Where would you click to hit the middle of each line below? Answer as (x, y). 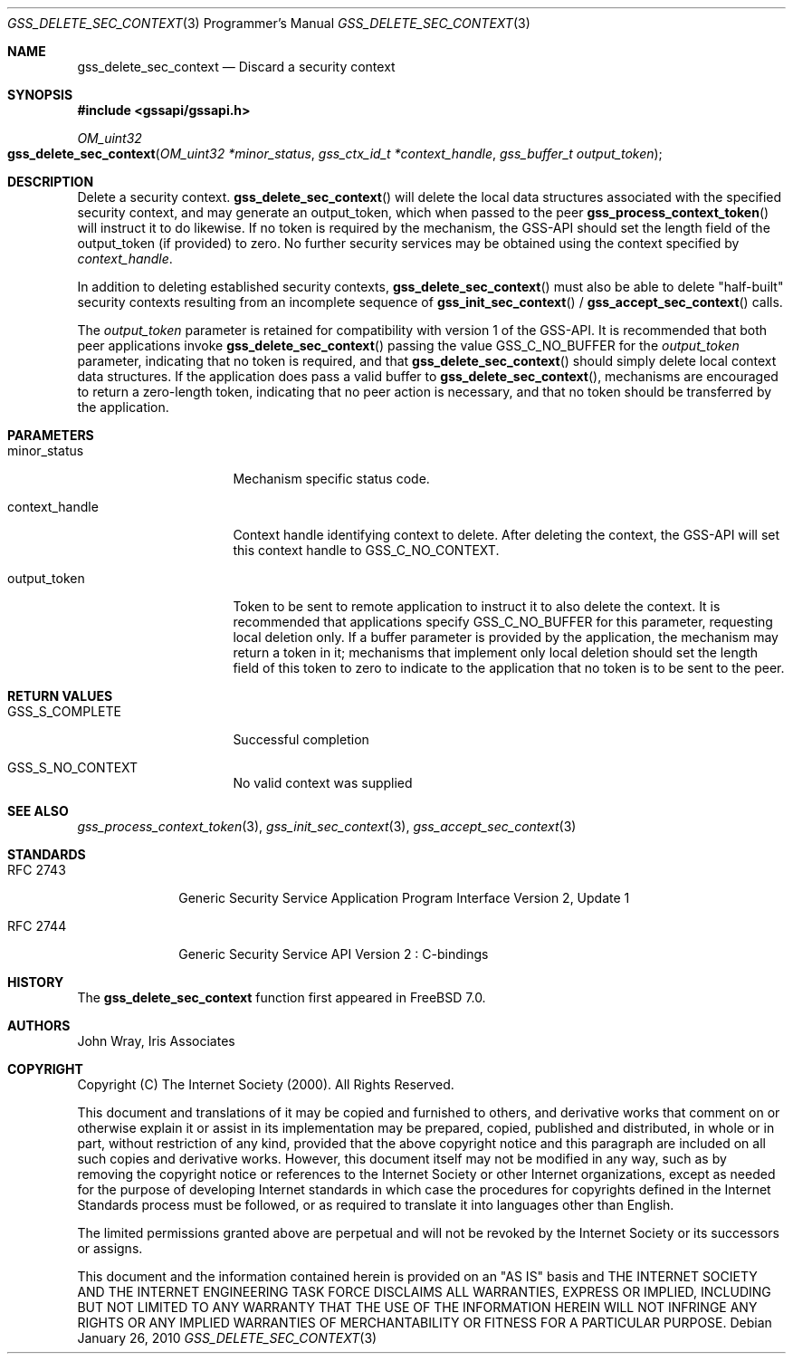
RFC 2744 (37, 926)
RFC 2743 (37, 870)
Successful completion (301, 739)
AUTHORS (39, 1026)
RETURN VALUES (60, 696)
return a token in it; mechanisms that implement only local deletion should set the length (496, 652)
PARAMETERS (51, 435)
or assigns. (110, 1248)
